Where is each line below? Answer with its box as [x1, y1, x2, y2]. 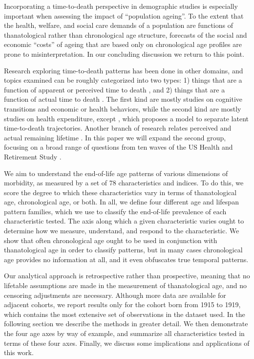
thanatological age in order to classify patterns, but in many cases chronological [4, 245, 243, 255]
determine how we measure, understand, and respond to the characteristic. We [4, 225, 239, 236]
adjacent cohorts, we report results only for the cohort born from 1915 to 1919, [4, 299, 241, 310]
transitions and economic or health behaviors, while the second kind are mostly [4, 103, 241, 113]
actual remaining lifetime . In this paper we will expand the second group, [4, 132, 226, 142]
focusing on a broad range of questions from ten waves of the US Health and [4, 142, 233, 152]
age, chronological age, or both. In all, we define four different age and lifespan [4, 197, 239, 207]
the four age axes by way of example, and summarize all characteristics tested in [4, 328, 245, 338]
